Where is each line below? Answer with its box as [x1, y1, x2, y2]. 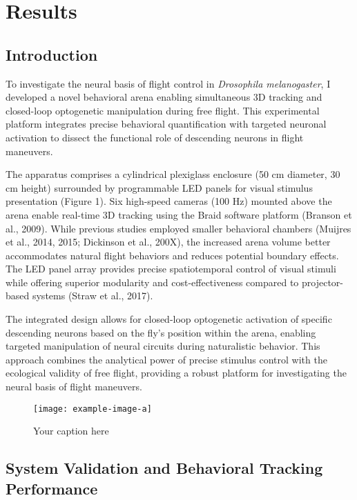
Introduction [6, 43, 98, 65]
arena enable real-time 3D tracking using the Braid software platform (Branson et [6, 207, 352, 221]
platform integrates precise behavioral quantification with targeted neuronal [6, 117, 327, 131]
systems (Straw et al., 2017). [32, 288, 153, 303]
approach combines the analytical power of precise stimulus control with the [6, 352, 327, 366]
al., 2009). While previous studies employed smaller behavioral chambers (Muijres [6, 221, 351, 235]
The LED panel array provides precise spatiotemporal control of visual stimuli [6, 261, 336, 276]
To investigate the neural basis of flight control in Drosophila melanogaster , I [6, 76, 331, 90]
